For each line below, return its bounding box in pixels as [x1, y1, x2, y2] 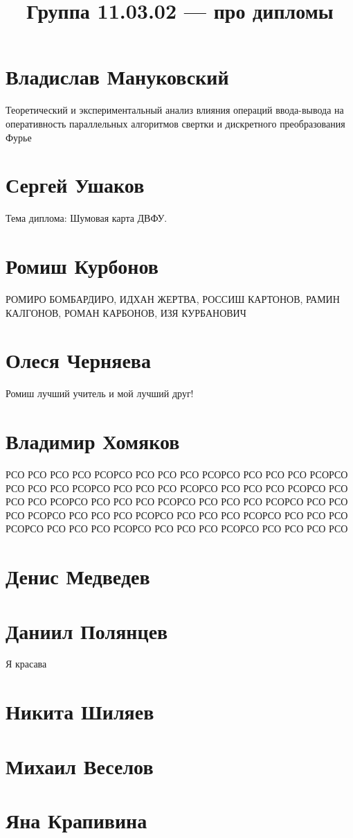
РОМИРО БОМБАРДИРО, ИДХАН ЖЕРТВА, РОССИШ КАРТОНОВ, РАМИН [6, 291, 340, 306]
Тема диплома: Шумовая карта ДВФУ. [6, 211, 168, 225]
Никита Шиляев [6, 697, 154, 726]
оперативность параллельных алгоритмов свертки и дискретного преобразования [6, 116, 345, 130]
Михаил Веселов [6, 751, 154, 780]
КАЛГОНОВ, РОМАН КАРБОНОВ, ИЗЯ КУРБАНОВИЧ [6, 305, 246, 320]
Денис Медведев [6, 562, 150, 591]
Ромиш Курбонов [6, 252, 159, 279]
